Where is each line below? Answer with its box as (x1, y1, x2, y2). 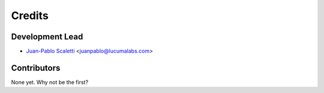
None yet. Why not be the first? (11, 78, 89, 86)
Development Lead (11, 32, 83, 42)
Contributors (11, 63, 61, 73)
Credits (11, 9, 49, 22)
